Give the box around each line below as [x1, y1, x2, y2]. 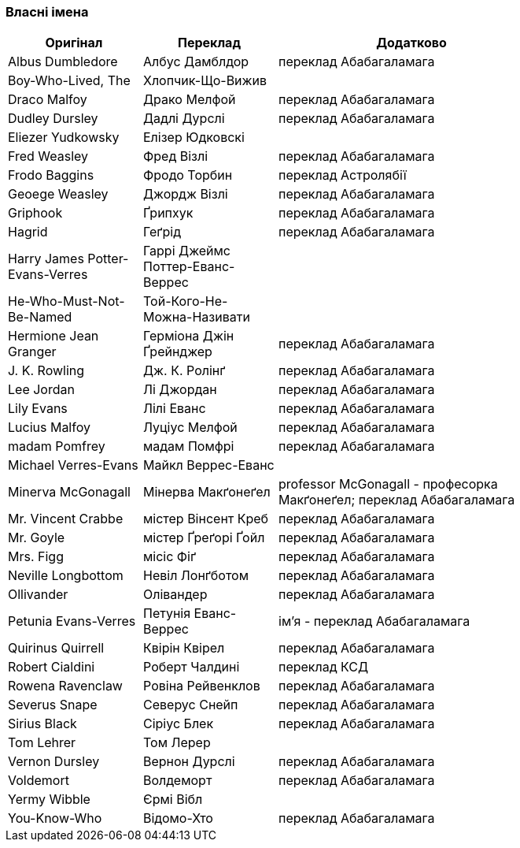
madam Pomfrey [8, 438, 105, 455]
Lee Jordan [8, 381, 75, 398]
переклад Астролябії [278, 167, 407, 184]
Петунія [143, 605, 191, 622]
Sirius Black [8, 716, 77, 732]
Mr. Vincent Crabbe [8, 511, 124, 527]
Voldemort [8, 772, 69, 789]
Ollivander [8, 586, 68, 603]
